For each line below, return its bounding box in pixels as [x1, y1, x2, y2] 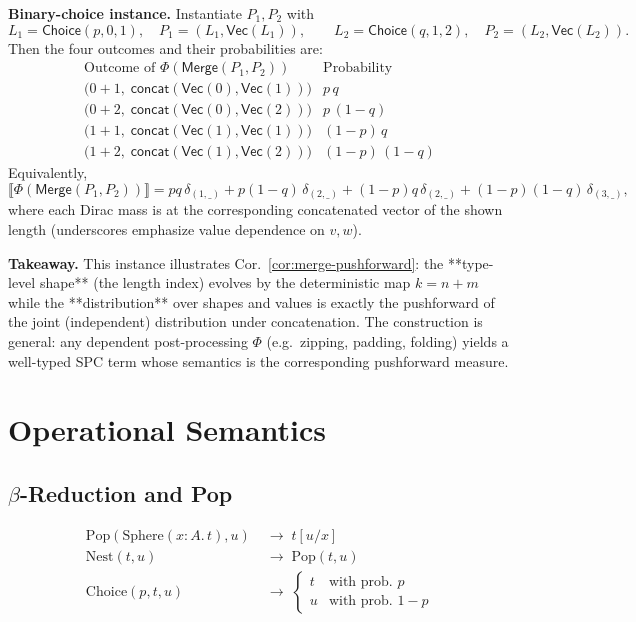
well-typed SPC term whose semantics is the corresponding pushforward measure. [8, 350, 509, 371]
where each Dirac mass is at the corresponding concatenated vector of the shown [8, 199, 503, 220]
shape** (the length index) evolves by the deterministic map [39, 272, 411, 293]
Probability [323, 61, 393, 76]
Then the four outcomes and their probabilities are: [8, 37, 323, 58]
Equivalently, [8, 162, 88, 183]
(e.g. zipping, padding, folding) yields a [266, 331, 509, 352]
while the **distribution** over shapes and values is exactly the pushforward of [8, 291, 495, 312]
